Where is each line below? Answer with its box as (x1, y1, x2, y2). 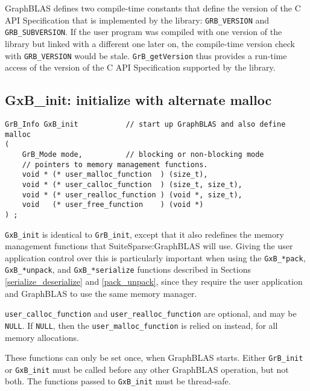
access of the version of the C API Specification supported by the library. (5, 61, 276, 74)
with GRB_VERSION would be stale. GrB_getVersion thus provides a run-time (5, 49, 287, 62)
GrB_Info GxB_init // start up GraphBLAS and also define (5, 119, 286, 129)
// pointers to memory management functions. (22, 160, 208, 169)
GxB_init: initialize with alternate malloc (5, 91, 272, 109)
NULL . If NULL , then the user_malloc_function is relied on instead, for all (5, 319, 278, 331)
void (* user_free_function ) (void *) (22, 200, 204, 209)
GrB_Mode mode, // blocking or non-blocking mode (22, 150, 264, 159)
